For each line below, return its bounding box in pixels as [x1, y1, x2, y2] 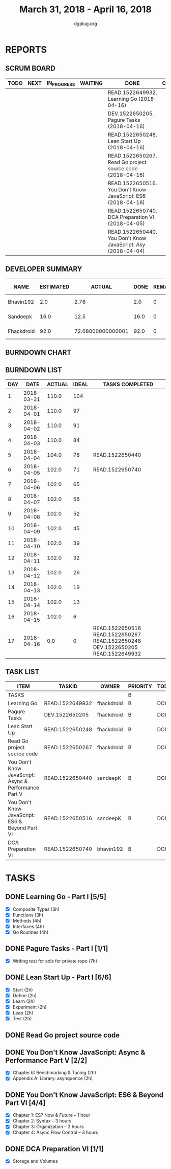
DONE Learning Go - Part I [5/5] [5, 892, 107, 901]
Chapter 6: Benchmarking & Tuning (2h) [12, 1070, 97, 1076]
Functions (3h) [12, 912, 44, 918]
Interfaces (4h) [12, 923, 44, 929]
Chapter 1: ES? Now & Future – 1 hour [12, 1112, 91, 1118]
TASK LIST [5, 667, 40, 676]
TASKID [58, 683, 78, 690]
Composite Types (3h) [12, 906, 60, 912]
